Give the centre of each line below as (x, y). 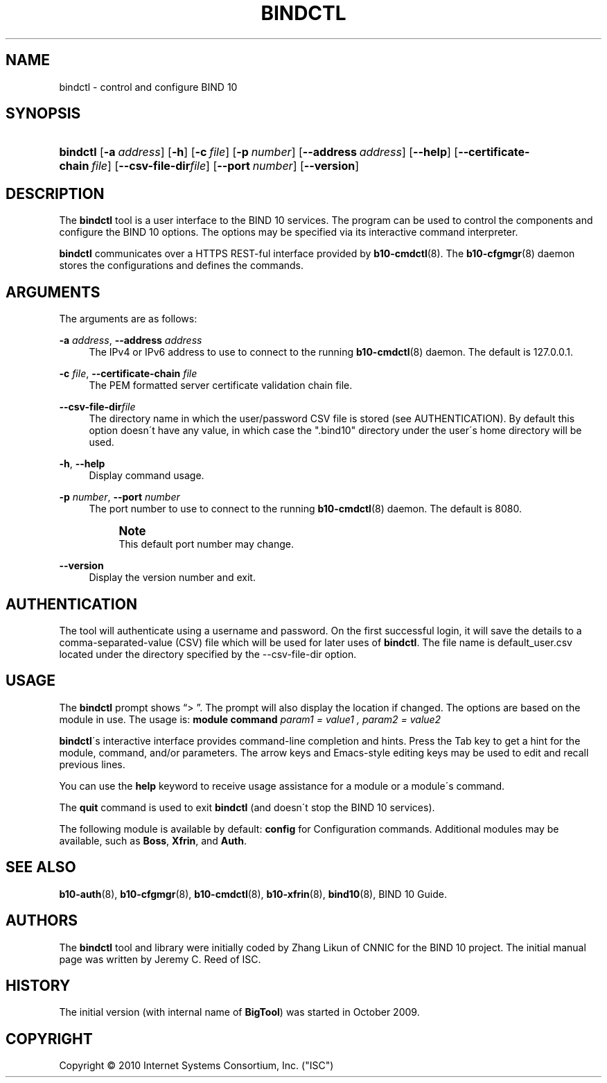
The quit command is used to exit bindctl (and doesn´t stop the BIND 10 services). (247, 807)
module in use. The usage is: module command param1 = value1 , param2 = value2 (250, 719)
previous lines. (92, 764)
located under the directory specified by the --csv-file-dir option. (208, 654)
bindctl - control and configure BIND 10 (148, 87)
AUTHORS (42, 921)
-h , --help (82, 464)
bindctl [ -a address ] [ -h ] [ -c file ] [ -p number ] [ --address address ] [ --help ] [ (259, 152)
